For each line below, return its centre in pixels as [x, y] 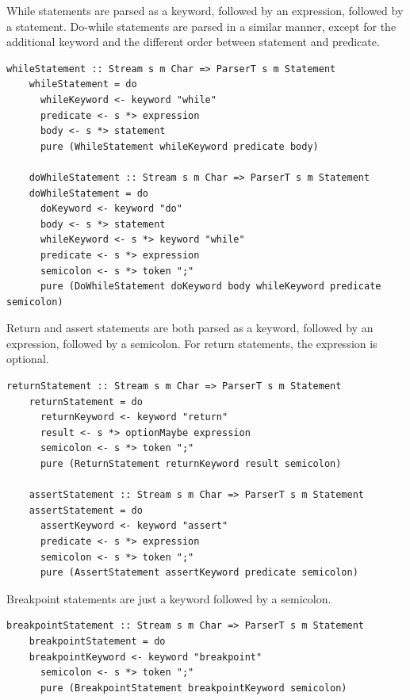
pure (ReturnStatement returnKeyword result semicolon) [191, 464]
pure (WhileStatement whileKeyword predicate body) [179, 146]
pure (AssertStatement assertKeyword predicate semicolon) [199, 573]
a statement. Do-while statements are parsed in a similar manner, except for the [201, 26]
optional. [28, 359]
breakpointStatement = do [97, 641]
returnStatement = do [86, 402]
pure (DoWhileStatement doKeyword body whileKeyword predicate [211, 287]
